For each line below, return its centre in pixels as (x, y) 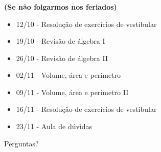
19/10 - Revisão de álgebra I (61, 41)
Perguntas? (21, 143)
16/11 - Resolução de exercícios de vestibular (86, 109)
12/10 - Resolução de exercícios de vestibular (86, 24)
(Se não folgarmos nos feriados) (61, 6)
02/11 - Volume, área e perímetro (68, 75)
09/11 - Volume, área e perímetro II (72, 92)
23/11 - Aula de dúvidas (54, 126)
